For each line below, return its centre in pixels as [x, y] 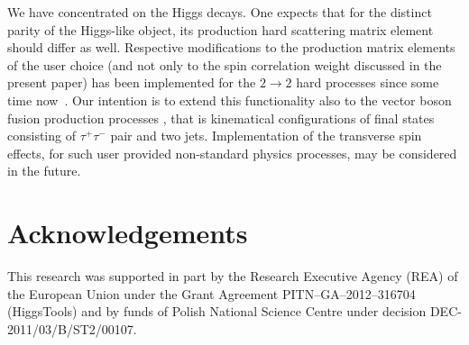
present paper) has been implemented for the [132, 82]
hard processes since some [368, 82]
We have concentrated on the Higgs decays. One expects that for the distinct [220, 12]
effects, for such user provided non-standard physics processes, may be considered [232, 153]
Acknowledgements [128, 233]
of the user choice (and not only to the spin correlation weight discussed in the [225, 64]
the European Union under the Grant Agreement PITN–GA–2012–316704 [212, 293]
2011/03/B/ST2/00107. [72, 328]
